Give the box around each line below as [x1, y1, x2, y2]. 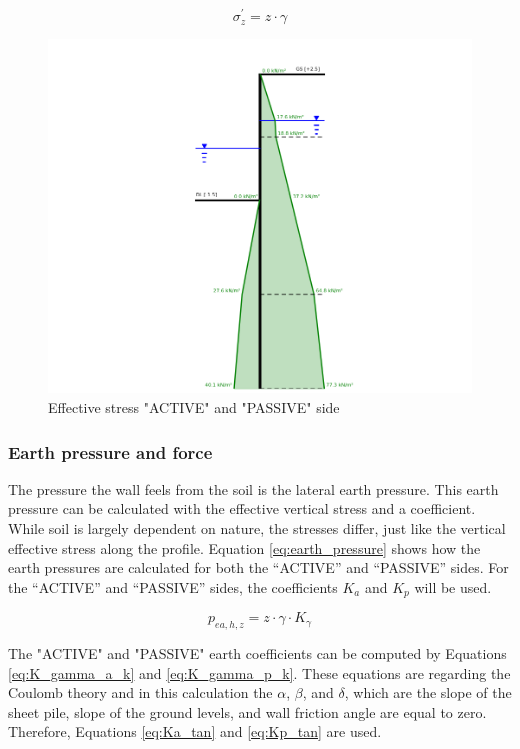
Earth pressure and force [8, 439, 213, 464]
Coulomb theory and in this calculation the [8, 682, 273, 703]
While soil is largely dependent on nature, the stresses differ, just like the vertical [8, 518, 506, 538]
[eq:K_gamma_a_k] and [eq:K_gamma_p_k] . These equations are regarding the [8, 662, 511, 683]
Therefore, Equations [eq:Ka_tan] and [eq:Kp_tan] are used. [8, 721, 382, 742]
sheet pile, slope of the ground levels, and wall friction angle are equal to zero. [8, 701, 487, 722]
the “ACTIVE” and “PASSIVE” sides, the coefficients [8, 576, 338, 597]
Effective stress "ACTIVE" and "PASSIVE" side [48, 397, 340, 417]
